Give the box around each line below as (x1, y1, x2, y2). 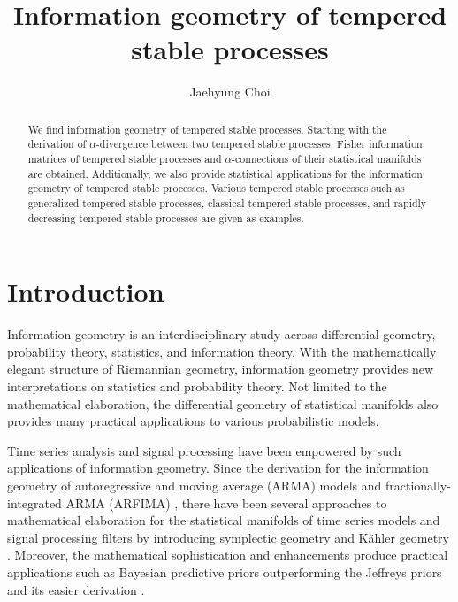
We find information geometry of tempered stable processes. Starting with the (27, 121, 387, 136)
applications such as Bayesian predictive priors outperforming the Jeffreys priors (7, 562, 442, 581)
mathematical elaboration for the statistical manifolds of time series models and (7, 511, 440, 529)
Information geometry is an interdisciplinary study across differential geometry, (7, 325, 436, 343)
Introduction (7, 274, 164, 310)
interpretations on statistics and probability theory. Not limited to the (7, 377, 387, 396)
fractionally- (385, 475, 451, 494)
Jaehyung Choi (189, 82, 271, 101)
